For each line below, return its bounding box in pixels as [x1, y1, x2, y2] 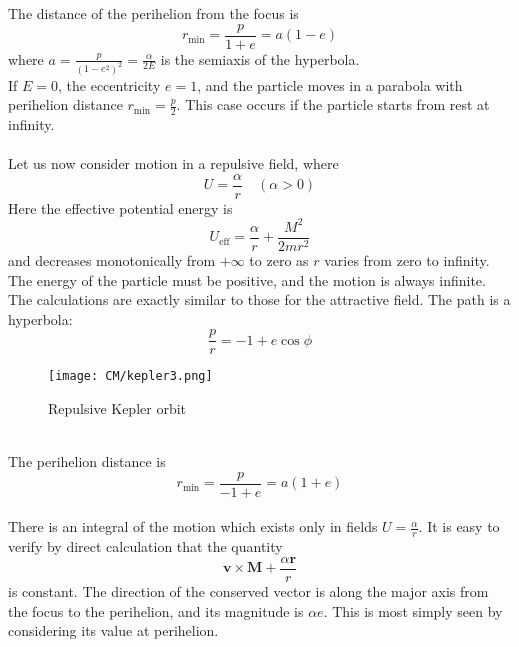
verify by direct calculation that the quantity [8, 536, 283, 557]
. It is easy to [418, 516, 500, 537]
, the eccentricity [58, 74, 161, 95]
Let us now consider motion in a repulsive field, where [8, 153, 339, 174]
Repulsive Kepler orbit [48, 398, 187, 419]
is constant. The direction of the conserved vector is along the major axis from [8, 580, 489, 601]
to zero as [249, 249, 309, 270]
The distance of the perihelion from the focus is [8, 3, 299, 23]
